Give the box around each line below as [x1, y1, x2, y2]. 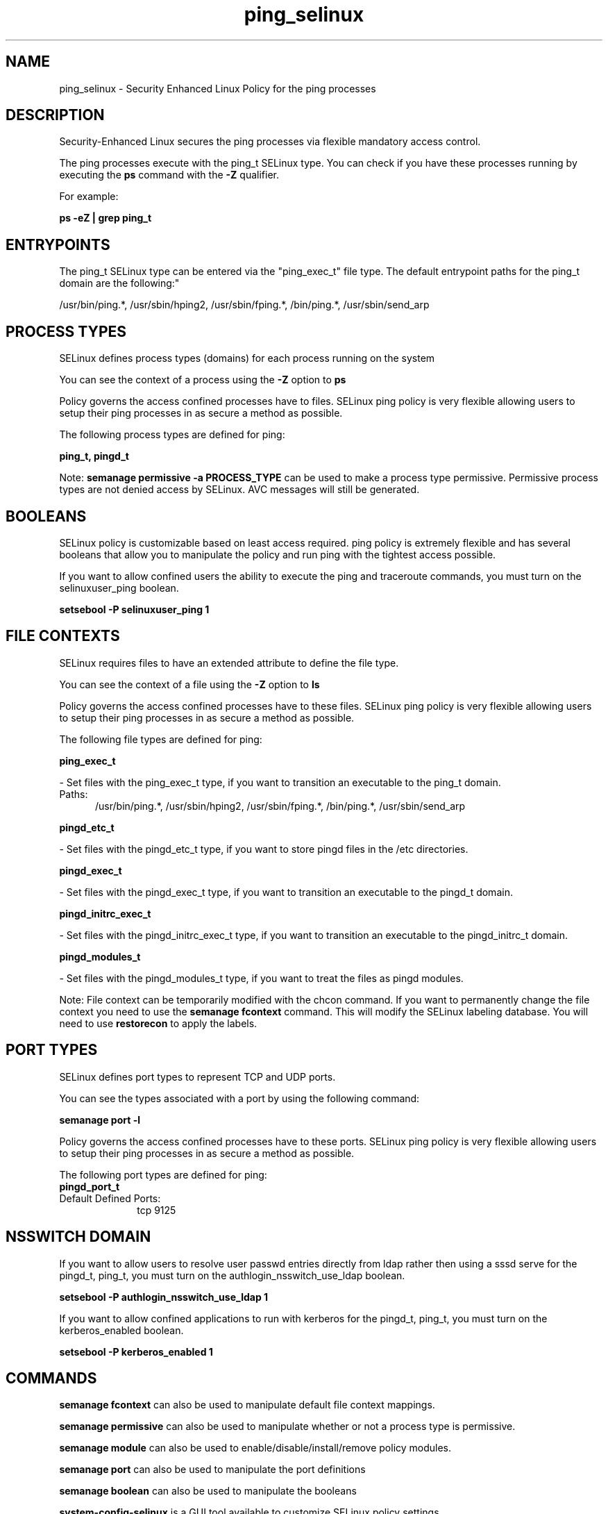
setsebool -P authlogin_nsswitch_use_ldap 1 [59, 1290, 269, 1303]
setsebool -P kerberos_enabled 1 [59, 1345, 213, 1358]
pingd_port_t [59, 1180, 120, 1192]
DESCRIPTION [6, 106, 105, 124]
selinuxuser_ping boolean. [59, 581, 179, 594]
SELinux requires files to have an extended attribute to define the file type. [59, 656, 399, 669]
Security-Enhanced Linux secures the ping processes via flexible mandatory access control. [59, 135, 481, 148]
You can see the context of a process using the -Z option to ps [59, 374, 346, 386]
